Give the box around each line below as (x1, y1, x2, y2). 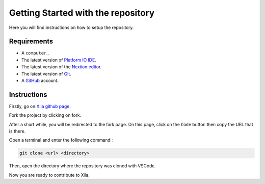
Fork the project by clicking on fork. (9, 112, 81, 118)
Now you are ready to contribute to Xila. (9, 172, 90, 178)
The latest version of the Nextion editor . (21, 64, 102, 70)
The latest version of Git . (21, 71, 71, 77)
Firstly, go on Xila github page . (9, 103, 71, 109)
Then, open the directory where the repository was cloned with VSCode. (9, 163, 156, 169)
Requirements (9, 37, 53, 46)
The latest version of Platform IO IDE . (21, 57, 97, 63)
